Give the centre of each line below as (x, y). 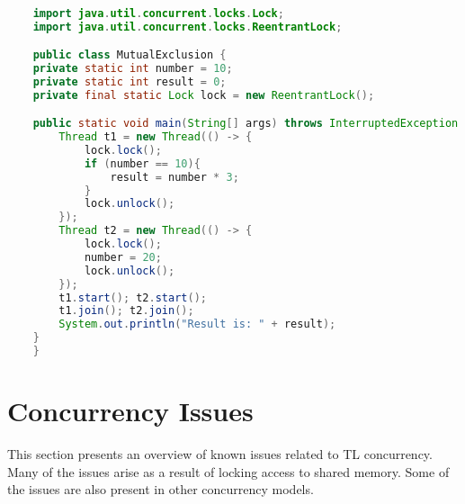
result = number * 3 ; (174, 177)
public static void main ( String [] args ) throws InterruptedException (246, 124)
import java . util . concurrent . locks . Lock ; (158, 13)
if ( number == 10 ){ (142, 163)
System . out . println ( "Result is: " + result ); (197, 324)
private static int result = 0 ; (130, 81)
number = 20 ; (123, 257)
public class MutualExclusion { (130, 55)
